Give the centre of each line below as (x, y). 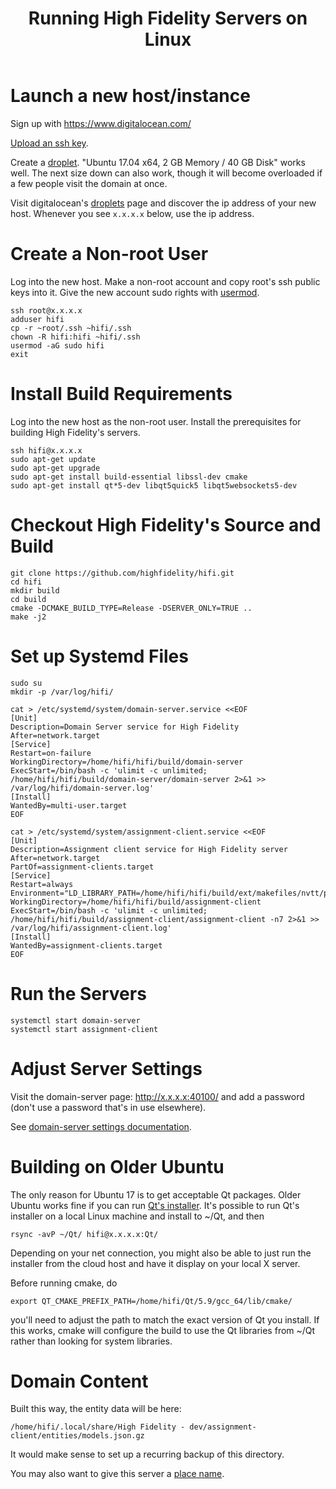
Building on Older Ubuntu (117, 1166)
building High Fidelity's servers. (75, 432)
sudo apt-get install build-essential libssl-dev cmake (129, 477)
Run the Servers (78, 993)
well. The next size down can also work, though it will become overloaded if (166, 173)
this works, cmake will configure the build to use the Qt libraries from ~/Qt (163, 1330)
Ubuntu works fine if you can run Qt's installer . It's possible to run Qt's (155, 1205)
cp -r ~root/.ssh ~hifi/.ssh (71, 328)
